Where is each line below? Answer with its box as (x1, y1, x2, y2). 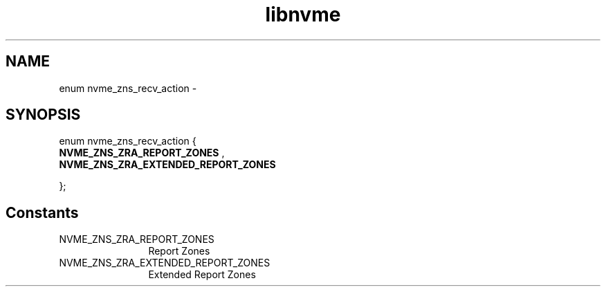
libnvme (265, 3, 341, 26)
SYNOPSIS (6, 106, 81, 124)
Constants (6, 203, 79, 221)
